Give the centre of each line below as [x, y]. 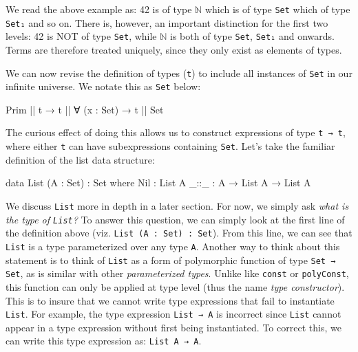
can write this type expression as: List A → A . [104, 341]
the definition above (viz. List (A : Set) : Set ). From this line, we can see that [179, 233]
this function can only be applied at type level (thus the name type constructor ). [175, 286]
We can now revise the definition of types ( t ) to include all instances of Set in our [179, 73]
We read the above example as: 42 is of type [99, 9]
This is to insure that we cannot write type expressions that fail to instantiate [170, 300]
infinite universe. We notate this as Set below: [103, 86]
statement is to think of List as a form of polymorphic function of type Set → [171, 260]
